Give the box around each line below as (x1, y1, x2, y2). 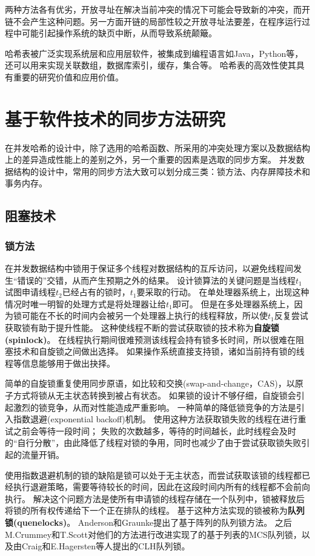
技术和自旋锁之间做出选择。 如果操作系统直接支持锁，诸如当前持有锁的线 (13, 345, 305, 358)
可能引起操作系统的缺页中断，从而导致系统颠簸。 (21, 27, 217, 39)
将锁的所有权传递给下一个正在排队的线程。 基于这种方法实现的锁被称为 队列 (5, 504, 305, 517)
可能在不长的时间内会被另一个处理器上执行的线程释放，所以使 (21, 309, 268, 322)
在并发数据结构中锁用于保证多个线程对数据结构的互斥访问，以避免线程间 (5, 262, 293, 275)
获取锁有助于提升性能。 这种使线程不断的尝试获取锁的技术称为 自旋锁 (5, 321, 279, 334)
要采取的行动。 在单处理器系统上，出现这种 (136, 286, 310, 298)
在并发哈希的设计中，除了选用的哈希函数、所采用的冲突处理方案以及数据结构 (5, 141, 310, 154)
